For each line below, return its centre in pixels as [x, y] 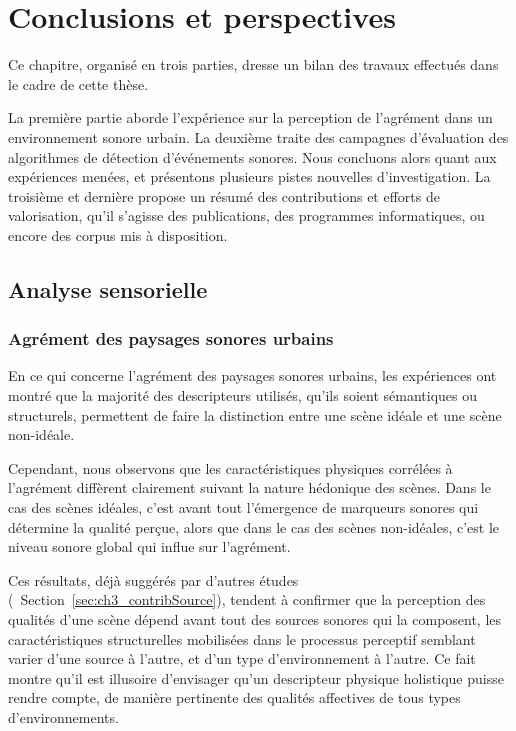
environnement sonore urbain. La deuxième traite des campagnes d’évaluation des [258, 136]
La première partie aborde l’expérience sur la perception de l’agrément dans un [250, 117]
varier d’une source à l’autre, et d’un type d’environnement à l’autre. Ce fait [242, 658]
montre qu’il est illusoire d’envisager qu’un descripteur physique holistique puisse [256, 677]
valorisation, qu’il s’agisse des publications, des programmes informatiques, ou [246, 215]
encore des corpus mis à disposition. [118, 234]
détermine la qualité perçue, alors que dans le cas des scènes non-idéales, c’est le [254, 526]
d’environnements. [63, 716]
